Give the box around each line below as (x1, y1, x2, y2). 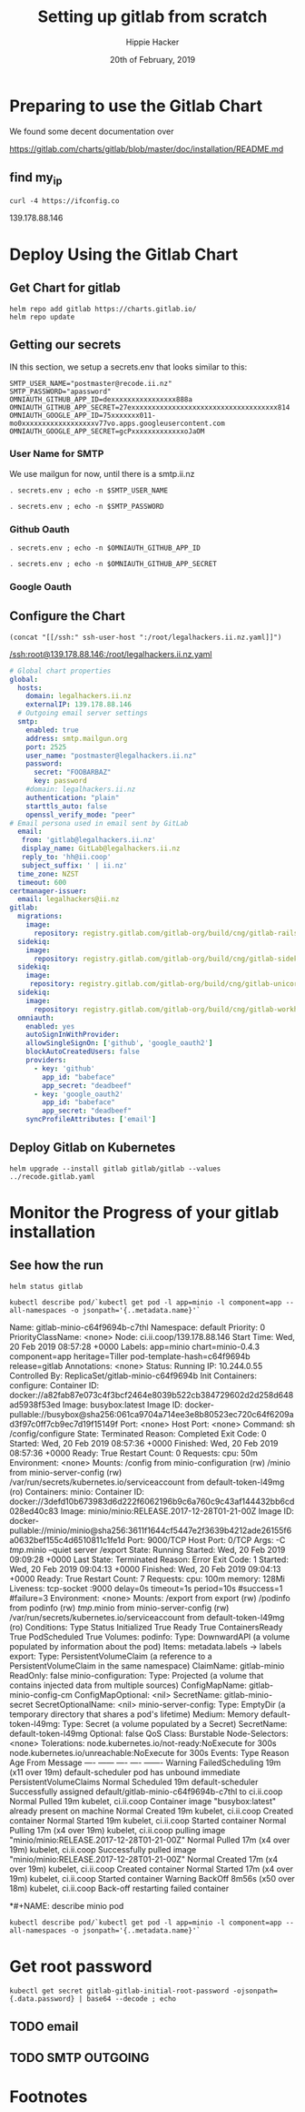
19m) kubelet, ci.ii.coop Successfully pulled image (9, 1843, 197, 1854)
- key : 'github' (33, 1063, 95, 1073)
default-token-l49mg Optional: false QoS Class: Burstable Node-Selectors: (9, 1728, 289, 1739)
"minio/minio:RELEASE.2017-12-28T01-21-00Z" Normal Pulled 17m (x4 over (9, 1834, 290, 1845)
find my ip (9, 170, 63, 188)
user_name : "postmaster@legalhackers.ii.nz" (25, 751, 197, 760)
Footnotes (9, 2087, 88, 2107)
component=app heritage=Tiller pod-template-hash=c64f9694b (9, 1350, 251, 1362)
